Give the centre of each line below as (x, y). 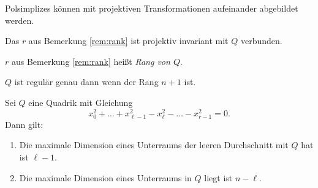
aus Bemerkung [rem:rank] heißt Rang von (91, 61)
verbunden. (261, 41)
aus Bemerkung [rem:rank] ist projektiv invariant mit (128, 41)
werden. (20, 20)
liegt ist (218, 177)
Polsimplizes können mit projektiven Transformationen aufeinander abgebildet (152, 8)
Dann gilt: (24, 124)
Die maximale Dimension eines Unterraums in (105, 177)
